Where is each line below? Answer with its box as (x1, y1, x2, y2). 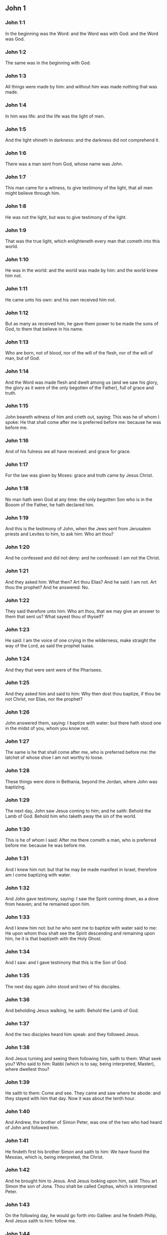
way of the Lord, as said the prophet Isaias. (5, 643, 94, 649)
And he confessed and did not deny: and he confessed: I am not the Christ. (5, 555, 160, 561)
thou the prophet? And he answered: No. (5, 584, 89, 590)
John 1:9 (5, 227, 27, 234)
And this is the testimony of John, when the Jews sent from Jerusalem (5, 526, 151, 532)
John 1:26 (5, 708, 30, 715)
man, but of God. (5, 355, 40, 361)
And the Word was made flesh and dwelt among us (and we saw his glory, (5, 379, 158, 385)
